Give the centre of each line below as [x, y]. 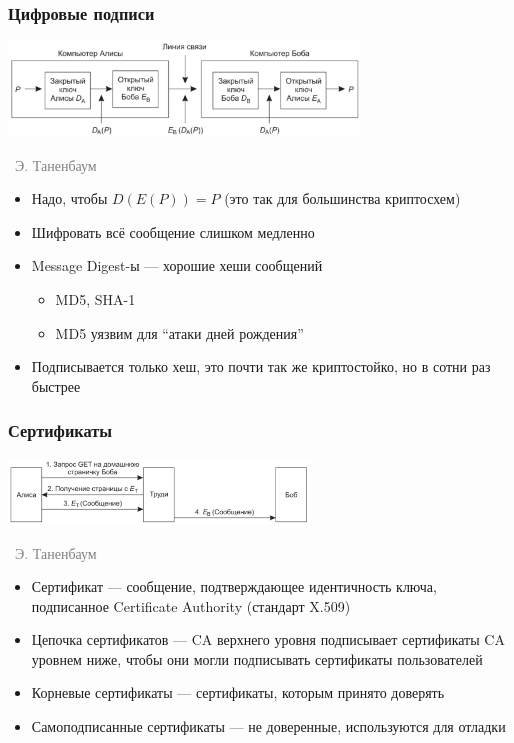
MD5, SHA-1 [95, 298]
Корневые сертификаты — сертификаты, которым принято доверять [238, 692]
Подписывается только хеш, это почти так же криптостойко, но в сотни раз [261, 366]
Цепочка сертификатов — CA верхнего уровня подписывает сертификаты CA [268, 639]
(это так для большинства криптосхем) [342, 198]
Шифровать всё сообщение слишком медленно [173, 231]
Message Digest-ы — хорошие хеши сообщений [177, 265]
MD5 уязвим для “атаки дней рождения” [179, 332]
